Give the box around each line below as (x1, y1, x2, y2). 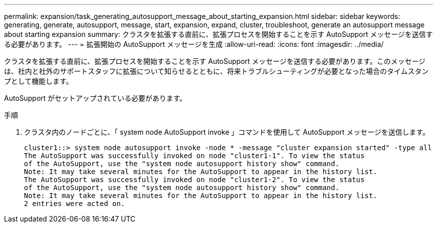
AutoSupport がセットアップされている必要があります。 (4, 94, 187, 102)
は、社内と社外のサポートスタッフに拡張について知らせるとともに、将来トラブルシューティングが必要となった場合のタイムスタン (4, 67, 429, 75)
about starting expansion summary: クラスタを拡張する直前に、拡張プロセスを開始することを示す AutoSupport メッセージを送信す (4, 30, 433, 38)
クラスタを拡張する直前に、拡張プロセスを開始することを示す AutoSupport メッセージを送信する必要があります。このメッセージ (4, 57, 426, 65)
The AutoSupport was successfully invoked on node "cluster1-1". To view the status (24, 152, 365, 160)
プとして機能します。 (4, 77, 73, 85)
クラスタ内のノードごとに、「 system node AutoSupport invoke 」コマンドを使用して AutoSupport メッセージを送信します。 (24, 128, 430, 136)
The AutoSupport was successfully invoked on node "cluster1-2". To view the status (24, 176, 365, 184)
